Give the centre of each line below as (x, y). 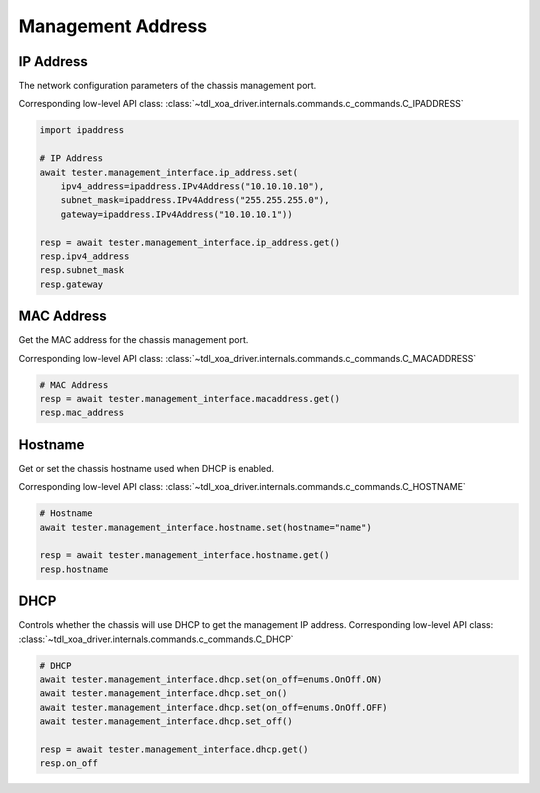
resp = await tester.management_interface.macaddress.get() (190, 398)
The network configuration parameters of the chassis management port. (167, 86)
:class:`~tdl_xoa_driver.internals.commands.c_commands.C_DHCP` (156, 639)
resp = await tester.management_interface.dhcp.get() (174, 749)
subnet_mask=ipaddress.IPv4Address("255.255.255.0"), (195, 200)
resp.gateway (71, 284)
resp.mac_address (82, 413)
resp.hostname (74, 569)
